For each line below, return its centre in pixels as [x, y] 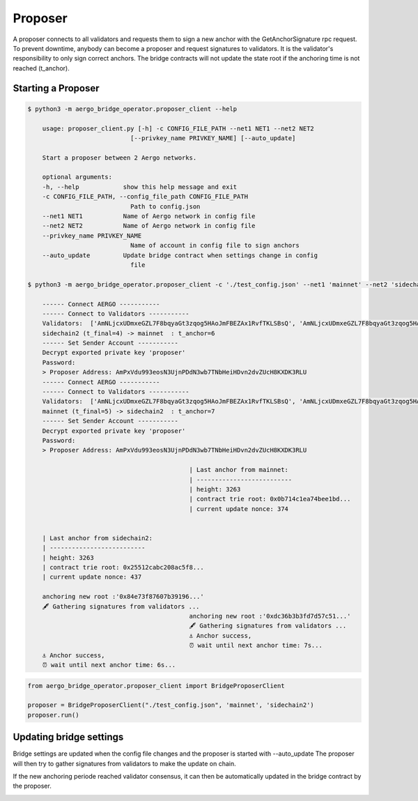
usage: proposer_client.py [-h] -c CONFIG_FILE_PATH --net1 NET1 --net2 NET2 [178, 128]
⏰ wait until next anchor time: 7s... [256, 646]
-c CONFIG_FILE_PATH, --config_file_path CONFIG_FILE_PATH [145, 197]
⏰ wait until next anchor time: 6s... [109, 665]
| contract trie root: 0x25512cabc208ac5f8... [123, 567]
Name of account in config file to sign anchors [215, 245]
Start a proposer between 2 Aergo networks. [119, 158]
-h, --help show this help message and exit [140, 187]
